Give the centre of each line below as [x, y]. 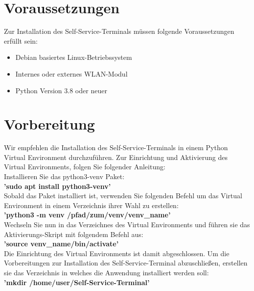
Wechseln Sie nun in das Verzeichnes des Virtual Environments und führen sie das [127, 224]
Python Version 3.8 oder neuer [61, 90]
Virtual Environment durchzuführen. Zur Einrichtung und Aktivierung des [116, 157]
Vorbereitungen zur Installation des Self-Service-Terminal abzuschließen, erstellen [126, 263]
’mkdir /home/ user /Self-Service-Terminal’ [77, 282]
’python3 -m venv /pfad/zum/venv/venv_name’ [87, 215]
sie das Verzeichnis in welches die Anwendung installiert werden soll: [106, 272]
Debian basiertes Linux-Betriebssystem [74, 57]
